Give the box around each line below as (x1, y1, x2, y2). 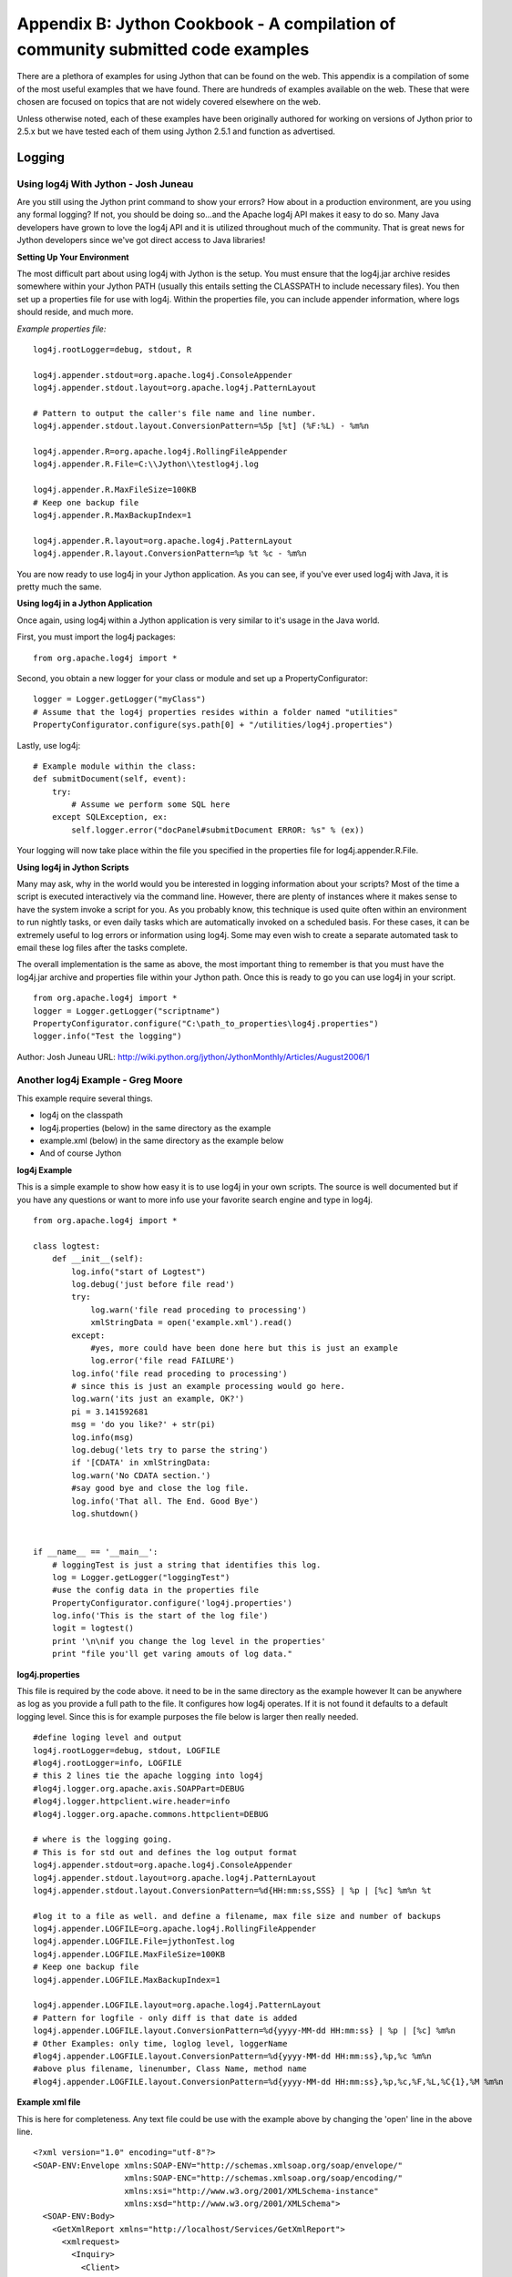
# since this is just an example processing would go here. (71, 1381, 345, 1392)
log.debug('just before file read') (71, 1279, 236, 1289)
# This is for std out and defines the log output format (33, 1847, 298, 1857)
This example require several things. (16, 1093, 154, 1104)
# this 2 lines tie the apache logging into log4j (33, 1771, 264, 1781)
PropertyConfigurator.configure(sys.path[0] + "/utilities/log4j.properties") (33, 720, 394, 730)
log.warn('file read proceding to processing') (90, 1304, 307, 1315)
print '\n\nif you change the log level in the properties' (51, 1636, 327, 1646)
